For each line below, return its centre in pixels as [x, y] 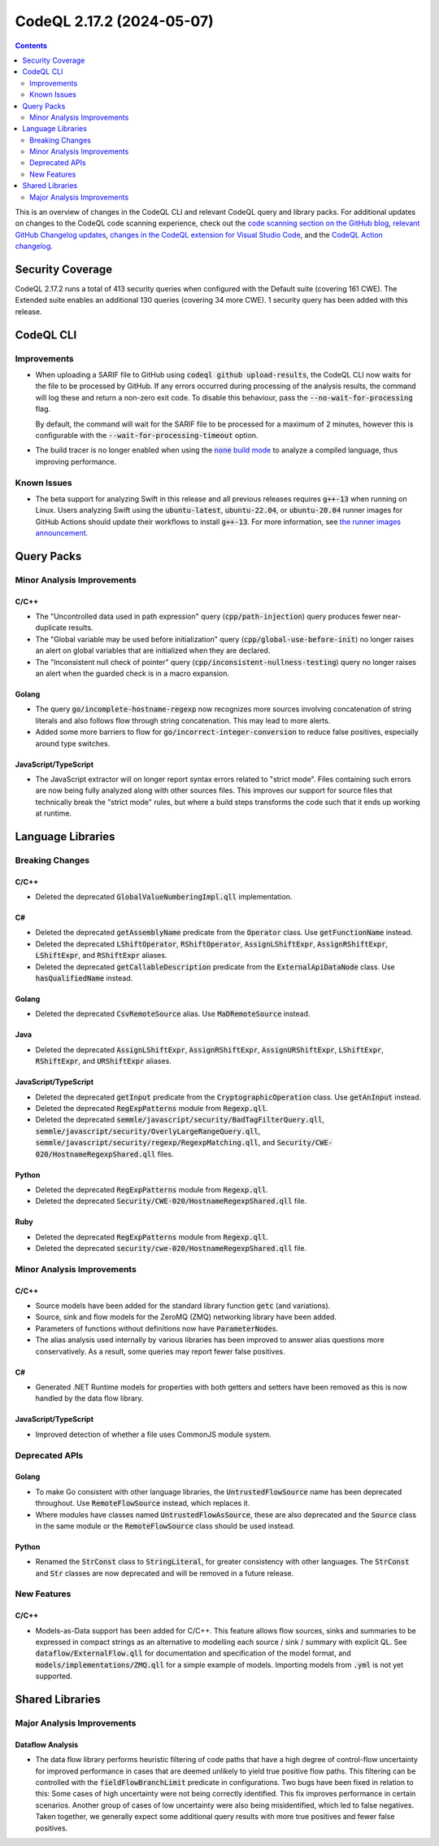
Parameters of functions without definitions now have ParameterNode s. [157, 1328]
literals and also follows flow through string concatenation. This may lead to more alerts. [183, 720]
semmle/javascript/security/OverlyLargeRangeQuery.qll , [148, 1131]
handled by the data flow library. [89, 1398]
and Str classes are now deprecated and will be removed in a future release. [165, 1573]
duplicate [51, 628]
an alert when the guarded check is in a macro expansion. [133, 673]
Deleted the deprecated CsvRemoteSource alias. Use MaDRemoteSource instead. [173, 1014]
